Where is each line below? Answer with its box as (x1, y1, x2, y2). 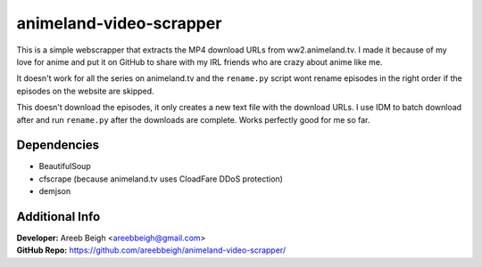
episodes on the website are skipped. (16, 85, 155, 96)
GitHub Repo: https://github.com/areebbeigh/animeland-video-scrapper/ (16, 245, 286, 255)
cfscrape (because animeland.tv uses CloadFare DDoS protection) (38, 174, 283, 184)
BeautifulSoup (38, 161, 91, 172)
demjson (38, 186, 71, 197)
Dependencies (16, 138, 100, 153)
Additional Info (16, 209, 101, 224)
